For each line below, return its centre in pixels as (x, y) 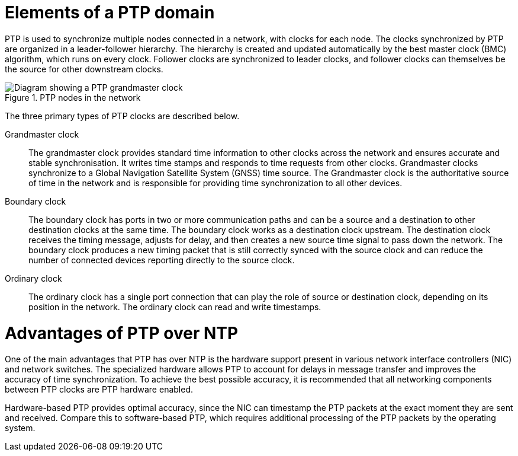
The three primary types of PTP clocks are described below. (122, 116)
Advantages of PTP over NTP (122, 333)
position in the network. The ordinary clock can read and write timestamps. (175, 307)
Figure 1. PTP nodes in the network (73, 97)
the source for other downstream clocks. (84, 69)
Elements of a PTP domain (110, 12)
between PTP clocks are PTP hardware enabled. (99, 390)
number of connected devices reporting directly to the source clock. (162, 260)
